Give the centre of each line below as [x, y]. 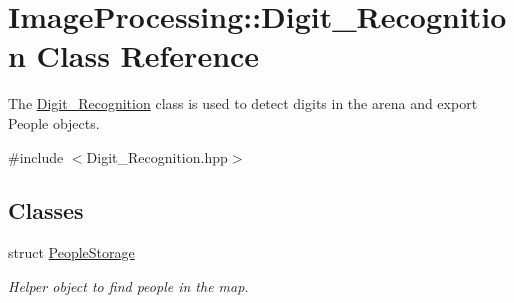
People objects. [54, 122]
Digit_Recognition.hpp [157, 156]
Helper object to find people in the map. [128, 285]
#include [36, 156]
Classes [46, 210]
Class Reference [148, 55]
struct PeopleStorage [71, 252]
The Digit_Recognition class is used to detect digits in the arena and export [243, 103]
